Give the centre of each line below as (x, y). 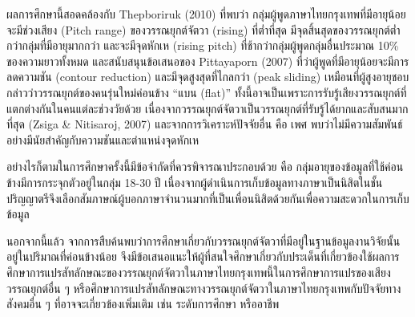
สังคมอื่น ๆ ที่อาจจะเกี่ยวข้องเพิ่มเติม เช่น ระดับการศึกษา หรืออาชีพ (143, 304)
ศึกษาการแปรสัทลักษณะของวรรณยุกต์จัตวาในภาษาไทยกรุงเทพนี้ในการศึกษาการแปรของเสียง (199, 272)
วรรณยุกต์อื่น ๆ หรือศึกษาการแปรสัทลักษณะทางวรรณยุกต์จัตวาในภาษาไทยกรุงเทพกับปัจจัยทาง (204, 288)
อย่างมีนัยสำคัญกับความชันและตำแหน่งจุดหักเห (103, 139)
